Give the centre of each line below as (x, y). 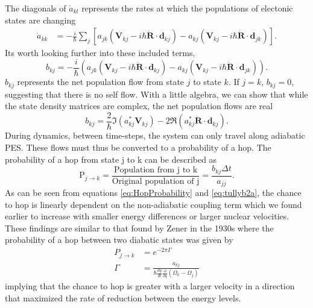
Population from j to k (156, 170)
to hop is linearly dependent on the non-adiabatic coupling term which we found (153, 204)
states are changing (40, 20)
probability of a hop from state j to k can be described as (111, 159)
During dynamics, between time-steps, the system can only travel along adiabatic (155, 135)
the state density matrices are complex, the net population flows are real (139, 106)
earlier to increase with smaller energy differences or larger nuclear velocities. (147, 216)
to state (207, 82)
